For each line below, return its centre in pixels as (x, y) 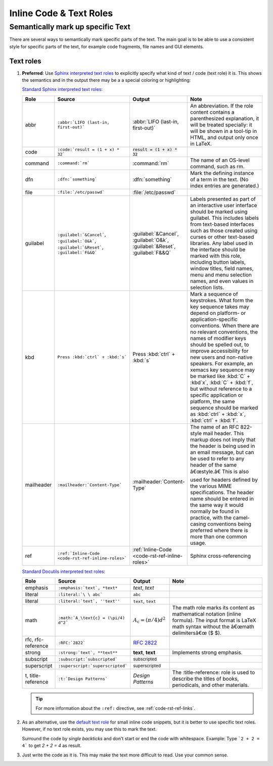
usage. (198, 543)
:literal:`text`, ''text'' (89, 601)
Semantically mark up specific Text (70, 27)
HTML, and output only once (224, 137)
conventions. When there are (225, 325)
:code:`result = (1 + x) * (88, 149)
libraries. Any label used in (222, 243)
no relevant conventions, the (224, 332)
